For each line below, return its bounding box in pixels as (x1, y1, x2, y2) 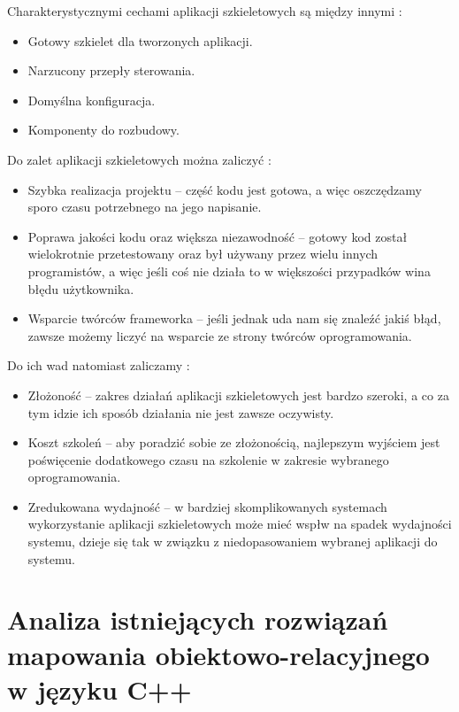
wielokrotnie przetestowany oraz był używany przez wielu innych (27, 244, 379, 263)
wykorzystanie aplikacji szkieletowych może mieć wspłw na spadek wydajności (27, 515, 452, 533)
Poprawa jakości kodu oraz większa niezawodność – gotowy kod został (27, 227, 408, 245)
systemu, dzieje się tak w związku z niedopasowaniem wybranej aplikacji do (27, 532, 438, 551)
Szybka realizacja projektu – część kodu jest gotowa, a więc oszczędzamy (27, 180, 422, 198)
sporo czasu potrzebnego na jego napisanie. (27, 197, 262, 216)
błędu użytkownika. (27, 279, 134, 298)
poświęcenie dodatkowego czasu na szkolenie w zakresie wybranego (27, 450, 389, 468)
